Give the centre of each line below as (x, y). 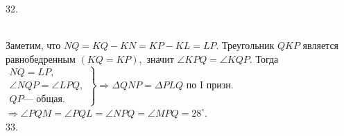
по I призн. (210, 86)
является (321, 45)
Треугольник (248, 45)
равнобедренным (41, 58)
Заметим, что (33, 45)
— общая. (44, 99)
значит (160, 58)
